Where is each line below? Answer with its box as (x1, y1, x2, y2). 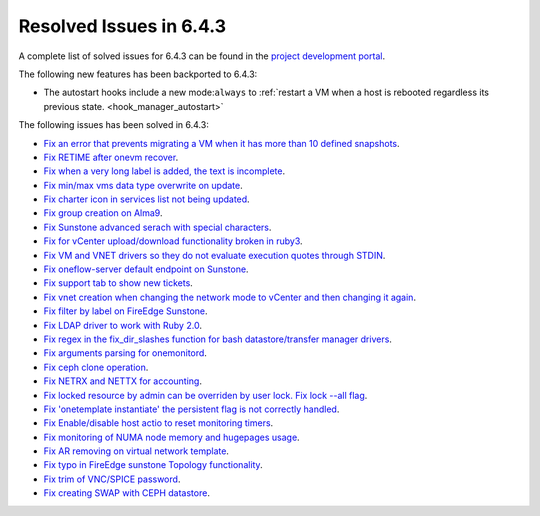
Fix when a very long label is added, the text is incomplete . (43, 165, 286, 177)
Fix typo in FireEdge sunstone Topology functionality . (43, 459, 264, 471)
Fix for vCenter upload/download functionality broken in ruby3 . (43, 235, 304, 247)
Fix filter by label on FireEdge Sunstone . (43, 305, 209, 317)
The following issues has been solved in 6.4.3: (18, 119, 209, 131)
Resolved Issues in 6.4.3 (18, 15, 227, 37)
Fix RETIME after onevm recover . (43, 151, 179, 163)
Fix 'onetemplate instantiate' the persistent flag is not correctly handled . (43, 403, 340, 415)
